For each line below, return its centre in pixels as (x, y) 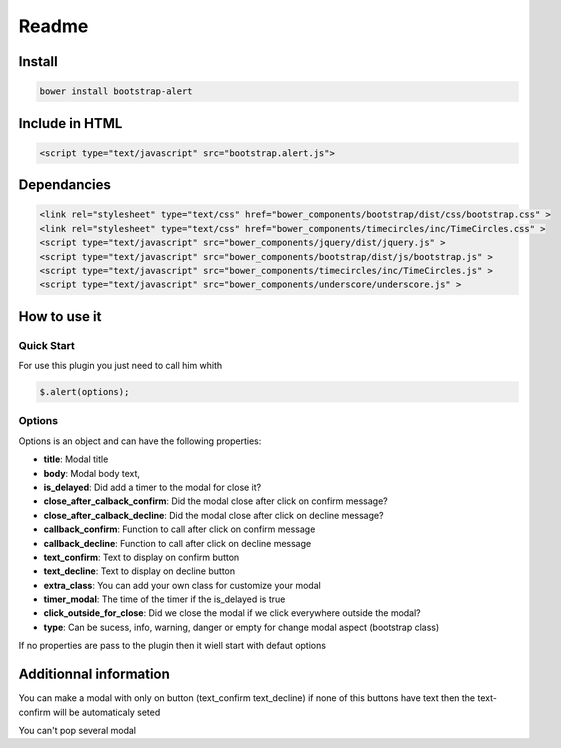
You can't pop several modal (77, 730)
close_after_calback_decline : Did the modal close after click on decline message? (213, 515)
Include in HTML (70, 123)
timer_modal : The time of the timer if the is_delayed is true (164, 599)
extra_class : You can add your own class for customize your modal (182, 585)
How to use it (60, 316)
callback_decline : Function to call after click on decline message (177, 543)
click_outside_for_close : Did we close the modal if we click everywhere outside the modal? (232, 613)
